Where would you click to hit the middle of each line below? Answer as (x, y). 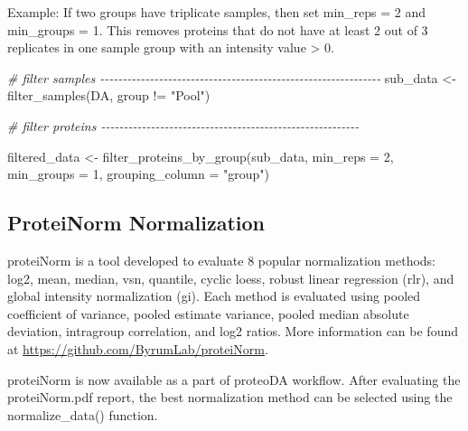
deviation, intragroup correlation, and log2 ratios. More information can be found (233, 331)
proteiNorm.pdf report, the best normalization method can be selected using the (230, 397)
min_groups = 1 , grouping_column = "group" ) (138, 174)
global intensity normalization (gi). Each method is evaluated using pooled (214, 296)
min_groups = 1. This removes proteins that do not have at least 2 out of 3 (218, 29)
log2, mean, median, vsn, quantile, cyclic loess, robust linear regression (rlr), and (231, 278)
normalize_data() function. (83, 414)
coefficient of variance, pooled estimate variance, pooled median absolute (208, 313)
